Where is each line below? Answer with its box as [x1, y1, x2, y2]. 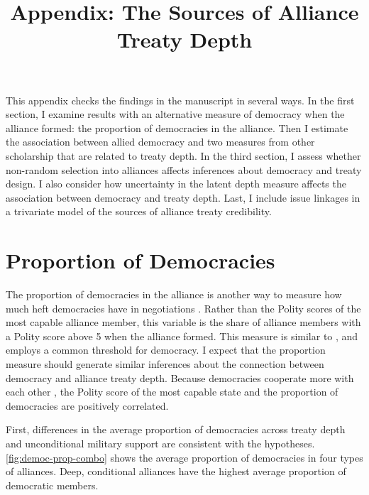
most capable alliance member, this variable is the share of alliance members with [6, 315, 361, 330]
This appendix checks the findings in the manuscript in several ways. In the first [6, 92, 355, 107]
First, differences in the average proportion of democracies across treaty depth [6, 422, 346, 437]
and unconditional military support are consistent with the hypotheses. [6, 435, 315, 450]
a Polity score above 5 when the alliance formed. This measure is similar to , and [6, 328, 358, 343]
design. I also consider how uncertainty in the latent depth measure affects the [6, 176, 346, 191]
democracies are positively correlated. [6, 398, 169, 413]
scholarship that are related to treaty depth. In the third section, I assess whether [6, 148, 361, 163]
